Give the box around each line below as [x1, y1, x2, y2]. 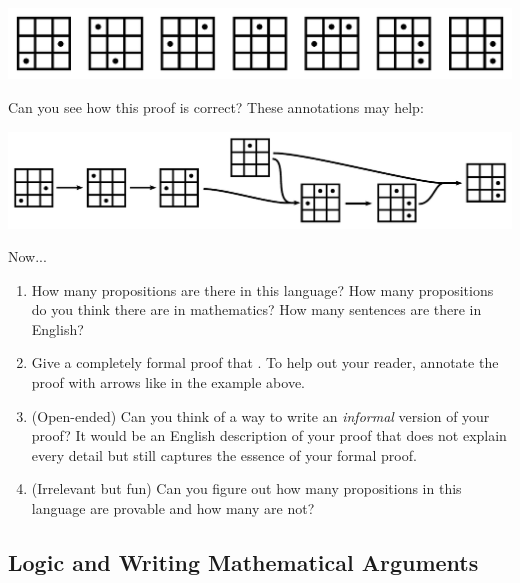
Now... [8, 246, 47, 267]
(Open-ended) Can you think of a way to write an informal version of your [31, 405, 490, 426]
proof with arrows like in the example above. [31, 372, 305, 393]
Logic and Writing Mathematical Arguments [8, 547, 479, 578]
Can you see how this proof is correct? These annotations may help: [8, 96, 424, 117]
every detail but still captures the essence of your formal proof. [31, 444, 417, 465]
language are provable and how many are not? [31, 498, 315, 519]
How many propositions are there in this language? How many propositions [31, 279, 494, 300]
